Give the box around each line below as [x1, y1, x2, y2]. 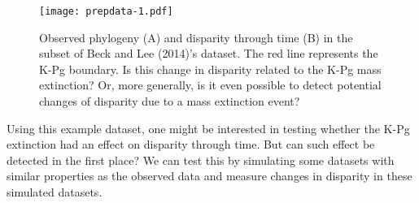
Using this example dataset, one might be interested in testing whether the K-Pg [7, 119, 410, 136]
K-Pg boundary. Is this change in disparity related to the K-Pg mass [39, 60, 382, 77]
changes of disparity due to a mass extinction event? [39, 93, 300, 110]
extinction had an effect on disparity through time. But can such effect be [7, 136, 375, 153]
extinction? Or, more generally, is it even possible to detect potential [39, 76, 382, 93]
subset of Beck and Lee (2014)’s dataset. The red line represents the [39, 45, 378, 62]
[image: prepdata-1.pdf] [39, 6, 173, 17]
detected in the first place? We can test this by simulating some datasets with [7, 151, 395, 168]
